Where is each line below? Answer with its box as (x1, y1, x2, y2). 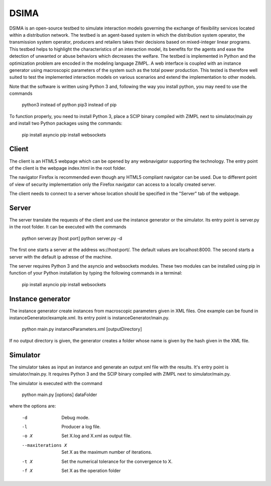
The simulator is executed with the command (9, 380, 102, 386)
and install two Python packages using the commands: (9, 120, 122, 127)
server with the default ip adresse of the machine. (9, 254, 112, 260)
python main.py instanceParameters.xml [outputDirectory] (22, 326, 143, 332)
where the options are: (9, 403, 56, 409)
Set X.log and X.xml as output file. (61, 433, 131, 439)
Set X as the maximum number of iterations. (61, 449, 153, 455)
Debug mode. (61, 414, 90, 420)
